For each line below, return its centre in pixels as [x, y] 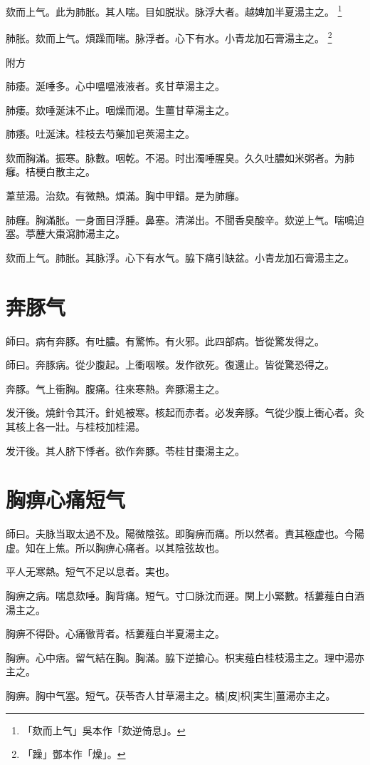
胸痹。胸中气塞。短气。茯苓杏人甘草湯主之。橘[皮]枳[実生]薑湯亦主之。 [171, 695]
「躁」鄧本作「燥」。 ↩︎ [74, 754]
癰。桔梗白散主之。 [51, 171]
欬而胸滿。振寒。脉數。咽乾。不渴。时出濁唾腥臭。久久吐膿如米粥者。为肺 [180, 157]
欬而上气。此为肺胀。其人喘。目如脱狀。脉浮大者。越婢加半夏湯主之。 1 [174, 10]
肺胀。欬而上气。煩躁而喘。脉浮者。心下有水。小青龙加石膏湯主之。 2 [169, 37]
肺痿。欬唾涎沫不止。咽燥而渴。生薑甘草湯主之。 [120, 109]
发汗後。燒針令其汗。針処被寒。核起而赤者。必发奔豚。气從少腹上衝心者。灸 [185, 412]
